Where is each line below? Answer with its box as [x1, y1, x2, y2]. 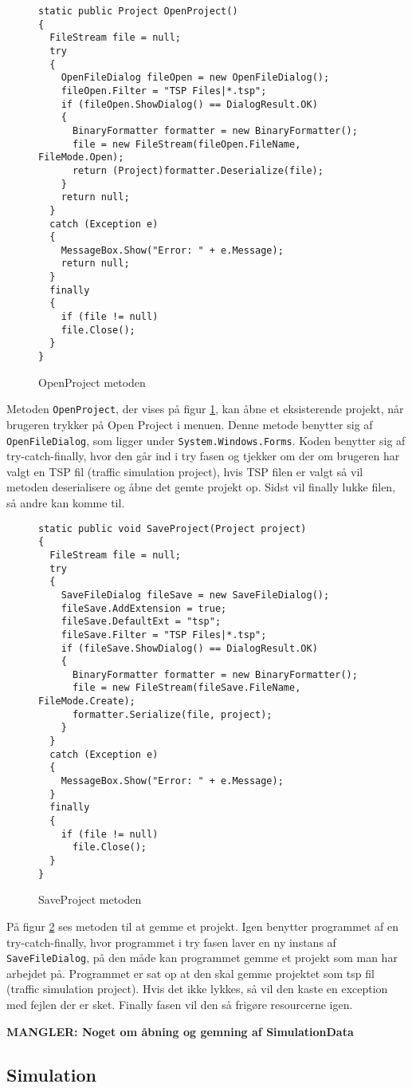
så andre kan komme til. [6, 495, 125, 510]
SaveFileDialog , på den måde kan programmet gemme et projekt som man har [6, 949, 398, 966]
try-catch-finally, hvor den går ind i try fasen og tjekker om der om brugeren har [6, 447, 400, 464]
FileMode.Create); [38, 696, 135, 708]
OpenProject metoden [38, 373, 146, 390]
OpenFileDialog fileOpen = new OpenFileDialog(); [61, 72, 330, 84]
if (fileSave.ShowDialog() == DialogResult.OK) [61, 642, 318, 654]
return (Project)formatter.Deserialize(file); [72, 164, 324, 176]
